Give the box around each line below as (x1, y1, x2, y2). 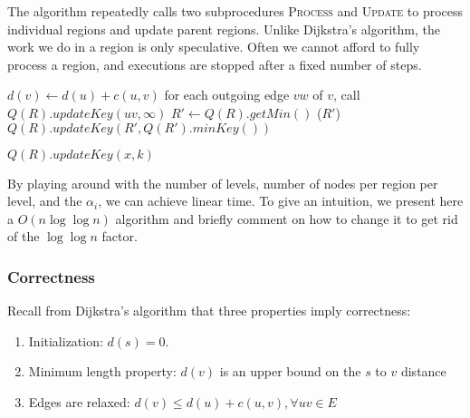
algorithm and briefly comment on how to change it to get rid (115, 209, 458, 228)
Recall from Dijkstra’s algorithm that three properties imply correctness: (7, 301, 411, 320)
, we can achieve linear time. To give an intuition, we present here (98, 191, 464, 210)
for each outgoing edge (164, 85, 290, 104)
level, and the (7, 191, 82, 210)
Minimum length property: (28, 362, 177, 381)
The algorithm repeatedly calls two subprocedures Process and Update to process (7, 2, 464, 20)
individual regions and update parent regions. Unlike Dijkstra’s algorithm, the (7, 19, 440, 38)
